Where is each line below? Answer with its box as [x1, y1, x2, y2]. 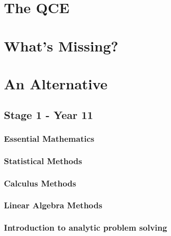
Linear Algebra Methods [4, 199, 102, 211]
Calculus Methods [4, 177, 76, 189]
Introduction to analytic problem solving [4, 221, 167, 234]
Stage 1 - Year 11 [4, 107, 94, 122]
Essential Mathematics [4, 132, 95, 144]
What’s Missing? [4, 35, 118, 55]
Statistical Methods [4, 154, 82, 167]
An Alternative [4, 73, 108, 93]
